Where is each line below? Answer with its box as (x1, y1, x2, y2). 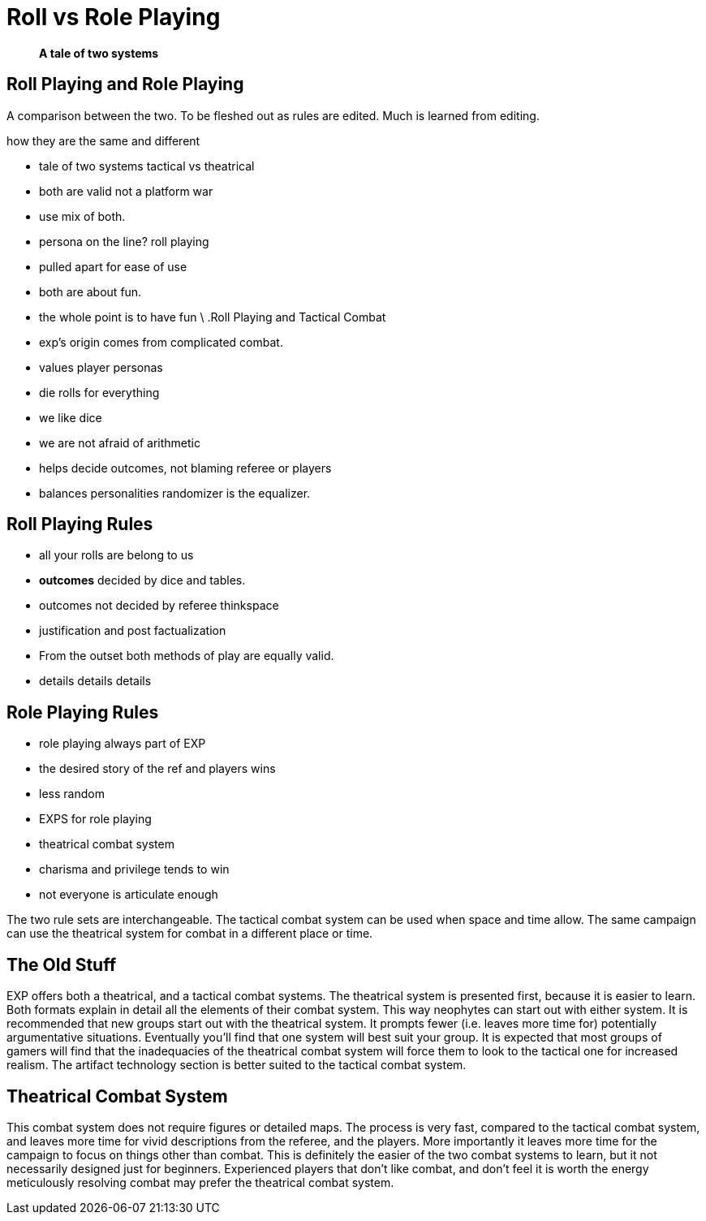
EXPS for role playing (39, 812, 152, 826)
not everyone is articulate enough (39, 887, 218, 902)
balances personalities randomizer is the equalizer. (39, 485, 311, 500)
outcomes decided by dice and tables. (39, 573, 246, 588)
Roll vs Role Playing (6, 3, 221, 31)
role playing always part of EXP (39, 736, 206, 751)
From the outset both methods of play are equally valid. (39, 649, 334, 663)
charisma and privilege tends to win (39, 862, 230, 877)
